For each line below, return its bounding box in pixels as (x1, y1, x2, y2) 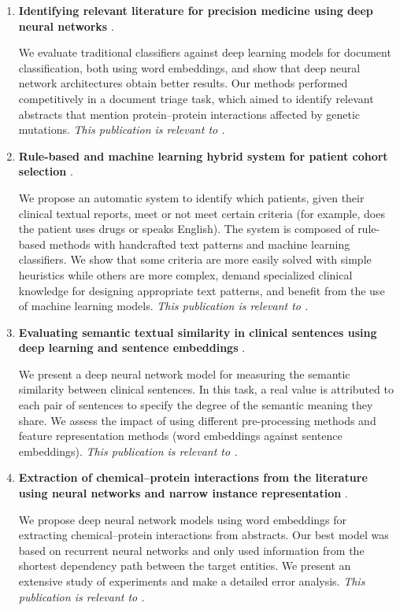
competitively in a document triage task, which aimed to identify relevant (18, 90, 374, 106)
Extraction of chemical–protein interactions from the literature (18, 469, 368, 486)
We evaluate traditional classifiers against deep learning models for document (18, 44, 391, 61)
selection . (18, 163, 73, 179)
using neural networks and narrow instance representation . (18, 485, 348, 501)
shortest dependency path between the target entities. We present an (18, 557, 351, 574)
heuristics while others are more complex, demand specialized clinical (18, 266, 353, 283)
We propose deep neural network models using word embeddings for (18, 511, 347, 527)
